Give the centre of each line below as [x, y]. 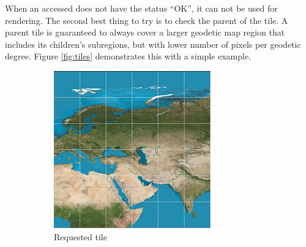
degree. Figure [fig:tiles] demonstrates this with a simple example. [128, 56]
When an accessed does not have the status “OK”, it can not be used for [141, 8]
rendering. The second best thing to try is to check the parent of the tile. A [147, 20]
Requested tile [80, 236]
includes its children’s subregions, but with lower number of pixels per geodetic [153, 44]
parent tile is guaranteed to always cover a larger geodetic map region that [145, 32]
